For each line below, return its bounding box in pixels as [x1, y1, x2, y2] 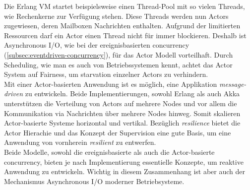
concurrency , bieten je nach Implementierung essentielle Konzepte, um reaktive [4, 156, 244, 167]
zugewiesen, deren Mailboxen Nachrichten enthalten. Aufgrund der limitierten [4, 20, 241, 31]
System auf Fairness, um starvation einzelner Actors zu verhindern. [4, 69, 208, 79]
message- [219, 78, 247, 89]
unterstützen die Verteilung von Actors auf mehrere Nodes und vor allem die [4, 98, 237, 108]
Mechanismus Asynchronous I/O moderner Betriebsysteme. [4, 176, 185, 186]
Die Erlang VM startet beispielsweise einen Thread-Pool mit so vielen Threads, [4, 1, 245, 11]
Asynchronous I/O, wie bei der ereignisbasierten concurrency [4, 40, 189, 50]
